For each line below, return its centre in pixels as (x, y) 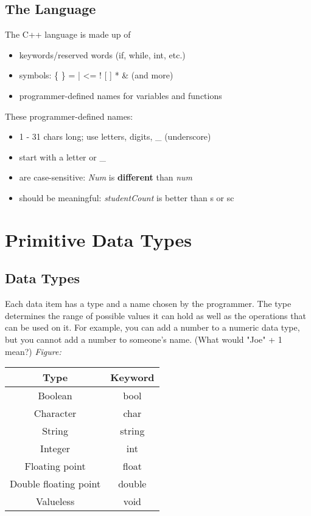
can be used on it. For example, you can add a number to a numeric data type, (152, 327)
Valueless (55, 501)
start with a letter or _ (62, 157)
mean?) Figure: (33, 351)
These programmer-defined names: (69, 116)
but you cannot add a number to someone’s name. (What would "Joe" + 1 (144, 339)
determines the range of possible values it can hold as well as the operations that (155, 315)
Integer (55, 449)
